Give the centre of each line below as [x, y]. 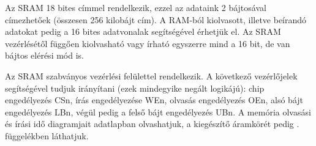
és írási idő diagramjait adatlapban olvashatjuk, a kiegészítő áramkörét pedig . [152, 124]
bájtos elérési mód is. [44, 55]
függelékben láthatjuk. [47, 135]
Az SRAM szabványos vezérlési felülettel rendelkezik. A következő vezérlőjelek [151, 75]
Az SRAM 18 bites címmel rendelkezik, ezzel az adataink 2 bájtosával [136, 7]
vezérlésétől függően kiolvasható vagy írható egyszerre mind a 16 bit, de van [148, 43]
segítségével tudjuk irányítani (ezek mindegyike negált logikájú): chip [135, 88]
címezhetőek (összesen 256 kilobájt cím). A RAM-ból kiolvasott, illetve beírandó [156, 19]
